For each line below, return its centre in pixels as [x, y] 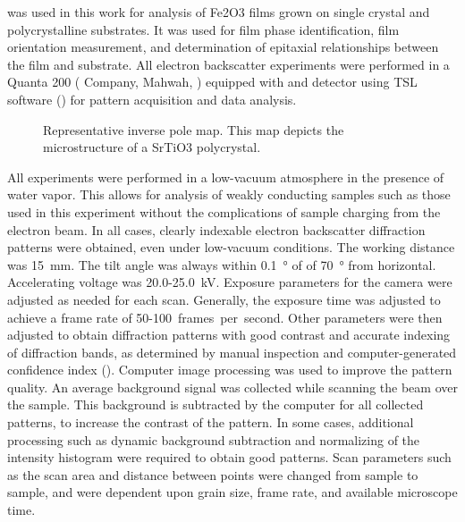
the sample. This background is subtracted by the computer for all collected [216, 404]
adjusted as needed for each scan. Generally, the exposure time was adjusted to [224, 299]
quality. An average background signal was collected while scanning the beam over [232, 387]
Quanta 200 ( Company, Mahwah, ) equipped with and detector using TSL [212, 82]
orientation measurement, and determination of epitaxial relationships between [223, 47]
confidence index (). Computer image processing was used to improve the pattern [230, 370]
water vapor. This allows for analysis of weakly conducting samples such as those [229, 194]
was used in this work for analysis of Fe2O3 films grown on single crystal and [219, 12]
